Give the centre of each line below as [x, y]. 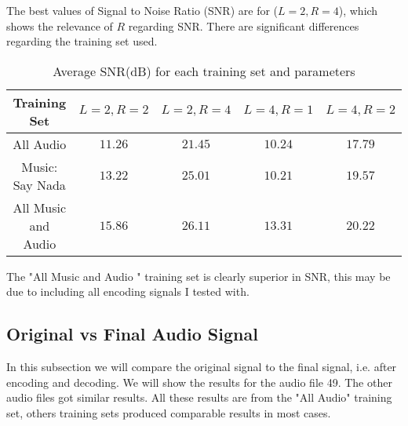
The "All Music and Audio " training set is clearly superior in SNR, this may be [199, 276]
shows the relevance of [60, 25]
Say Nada [39, 184]
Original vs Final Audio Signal [132, 334]
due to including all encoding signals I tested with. [128, 291]
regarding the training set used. [82, 41]
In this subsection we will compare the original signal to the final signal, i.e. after [202, 367]
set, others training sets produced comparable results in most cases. [169, 412]
